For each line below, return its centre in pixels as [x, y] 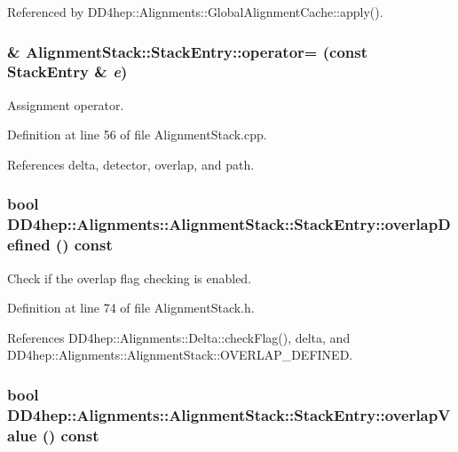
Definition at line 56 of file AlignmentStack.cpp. [137, 135]
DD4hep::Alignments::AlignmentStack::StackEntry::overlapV [229, 414]
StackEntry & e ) [67, 71]
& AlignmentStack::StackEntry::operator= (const [188, 51]
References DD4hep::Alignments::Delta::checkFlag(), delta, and [179, 337]
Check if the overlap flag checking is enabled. [130, 278]
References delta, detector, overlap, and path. [131, 164]
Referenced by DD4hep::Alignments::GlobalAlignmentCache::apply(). [195, 12]
